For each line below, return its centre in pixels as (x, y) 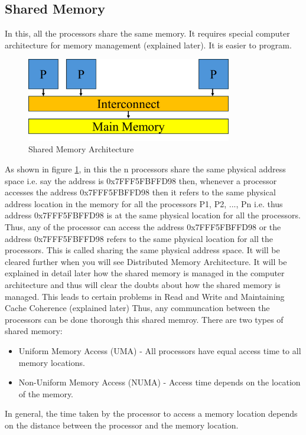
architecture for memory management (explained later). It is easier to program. (148, 45)
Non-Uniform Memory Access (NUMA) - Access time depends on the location (159, 382)
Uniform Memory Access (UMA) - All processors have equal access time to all (160, 350)
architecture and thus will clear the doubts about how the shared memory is (143, 284)
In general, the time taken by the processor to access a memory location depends (151, 413)
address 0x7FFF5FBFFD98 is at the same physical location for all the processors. (153, 215)
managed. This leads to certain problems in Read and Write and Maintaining (145, 296)
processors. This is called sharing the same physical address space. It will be (142, 250)
